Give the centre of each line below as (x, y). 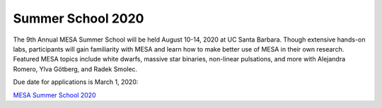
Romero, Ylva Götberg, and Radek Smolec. (75, 69)
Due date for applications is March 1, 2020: (76, 82)
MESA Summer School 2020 (54, 95)
